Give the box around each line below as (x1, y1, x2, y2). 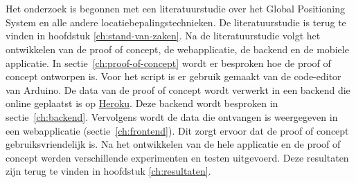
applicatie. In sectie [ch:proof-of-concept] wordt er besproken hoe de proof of (6, 55, 331, 70)
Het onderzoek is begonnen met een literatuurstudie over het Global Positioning (6, 1, 345, 16)
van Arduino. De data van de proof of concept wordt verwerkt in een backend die (6, 82, 350, 97)
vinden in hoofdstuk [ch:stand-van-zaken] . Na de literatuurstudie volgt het (6, 28, 321, 43)
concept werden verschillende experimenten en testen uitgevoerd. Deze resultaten (6, 150, 349, 164)
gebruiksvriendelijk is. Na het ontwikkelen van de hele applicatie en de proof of (6, 137, 341, 151)
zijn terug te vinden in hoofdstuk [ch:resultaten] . (6, 164, 211, 178)
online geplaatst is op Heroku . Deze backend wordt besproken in (6, 96, 278, 110)
